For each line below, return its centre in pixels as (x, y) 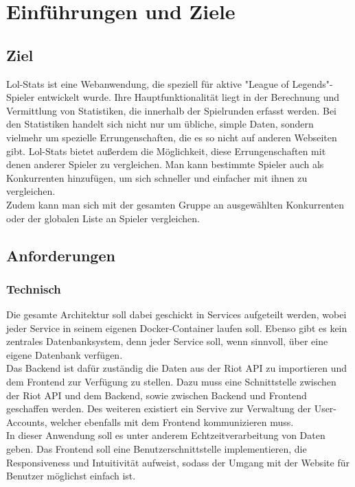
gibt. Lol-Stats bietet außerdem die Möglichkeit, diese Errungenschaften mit (166, 151)
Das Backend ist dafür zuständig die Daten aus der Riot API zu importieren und (177, 368)
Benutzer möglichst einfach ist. (71, 476)
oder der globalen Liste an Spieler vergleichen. (103, 218)
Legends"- (312, 83)
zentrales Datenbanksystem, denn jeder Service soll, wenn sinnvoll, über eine (167, 341)
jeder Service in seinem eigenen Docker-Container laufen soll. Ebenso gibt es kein (177, 328)
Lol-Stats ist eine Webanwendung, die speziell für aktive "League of (148, 83)
